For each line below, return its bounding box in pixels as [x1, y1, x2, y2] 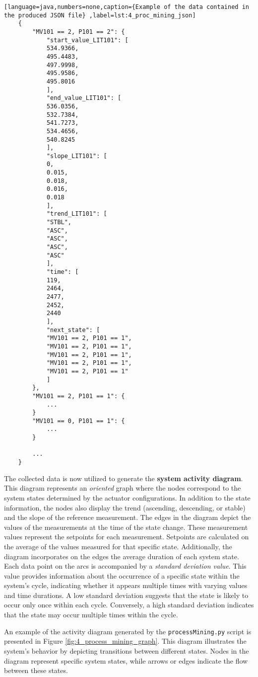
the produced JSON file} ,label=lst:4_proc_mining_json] [4, 11, 196, 19]
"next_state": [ [46, 326, 100, 334]
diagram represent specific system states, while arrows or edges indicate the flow [4, 655, 248, 666]
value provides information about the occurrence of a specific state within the [4, 570, 240, 581]
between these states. [4, 665, 68, 676]
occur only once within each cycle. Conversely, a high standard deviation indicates [4, 599, 254, 610]
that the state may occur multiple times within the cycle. [4, 609, 178, 620]
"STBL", [46, 219, 72, 226]
